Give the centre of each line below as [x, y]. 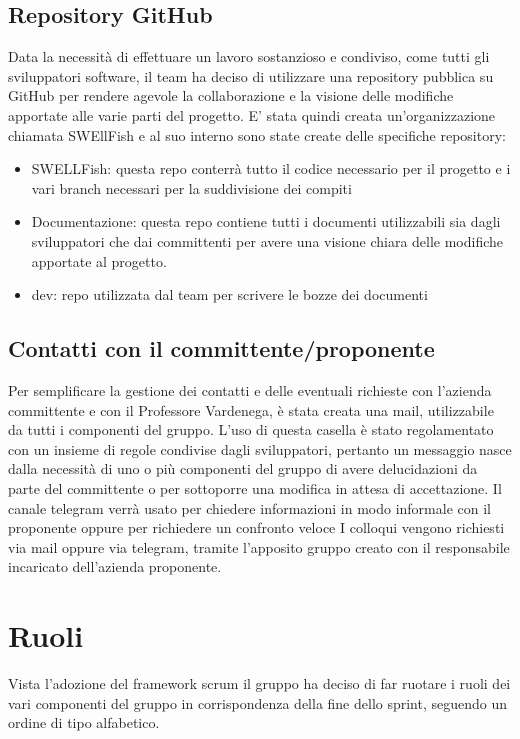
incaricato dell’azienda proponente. [115, 566]
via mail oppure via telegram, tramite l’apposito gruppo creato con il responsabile [259, 546]
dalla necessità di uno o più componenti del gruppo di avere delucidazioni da [243, 468]
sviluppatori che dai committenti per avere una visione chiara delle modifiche [267, 240]
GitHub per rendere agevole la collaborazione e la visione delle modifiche [231, 95]
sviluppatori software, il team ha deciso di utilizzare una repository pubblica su [251, 75]
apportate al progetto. [99, 260]
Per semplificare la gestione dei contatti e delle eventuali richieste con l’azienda [250, 389]
